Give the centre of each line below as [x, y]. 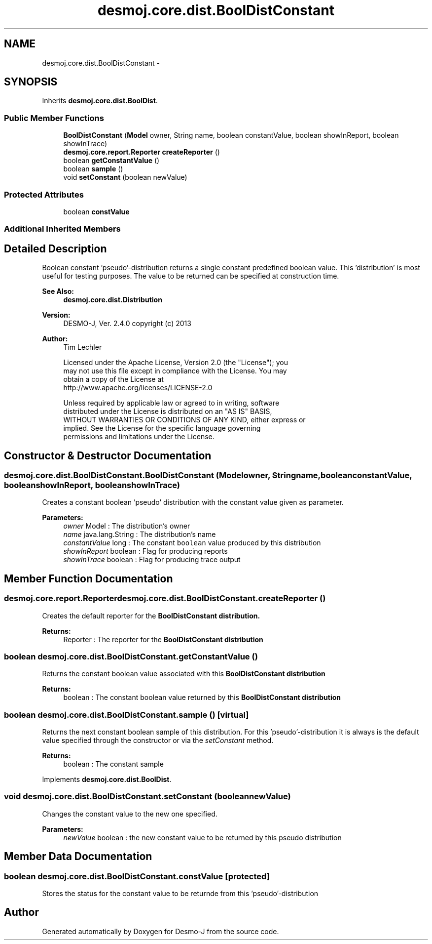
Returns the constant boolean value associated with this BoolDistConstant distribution [184, 674]
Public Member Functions [54, 118]
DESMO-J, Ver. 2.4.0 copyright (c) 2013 [127, 324]
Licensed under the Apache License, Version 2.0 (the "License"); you [176, 363]
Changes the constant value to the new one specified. [130, 814]
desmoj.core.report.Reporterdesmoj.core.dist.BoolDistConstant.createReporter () [165, 598]
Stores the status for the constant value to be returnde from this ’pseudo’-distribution [180, 894]
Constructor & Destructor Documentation [108, 455]
